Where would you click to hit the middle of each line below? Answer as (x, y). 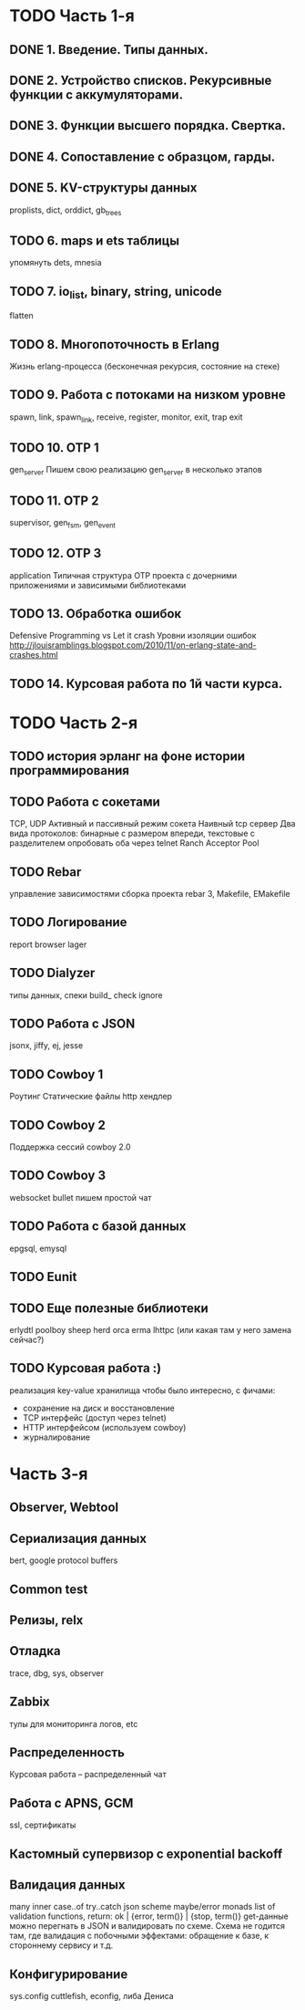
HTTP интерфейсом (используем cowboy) (104, 1427)
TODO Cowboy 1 (56, 1074)
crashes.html (34, 655)
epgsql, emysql (38, 1248)
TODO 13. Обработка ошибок (96, 614)
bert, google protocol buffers (64, 1560)
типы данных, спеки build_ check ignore (86, 995)
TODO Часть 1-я (72, 16)
